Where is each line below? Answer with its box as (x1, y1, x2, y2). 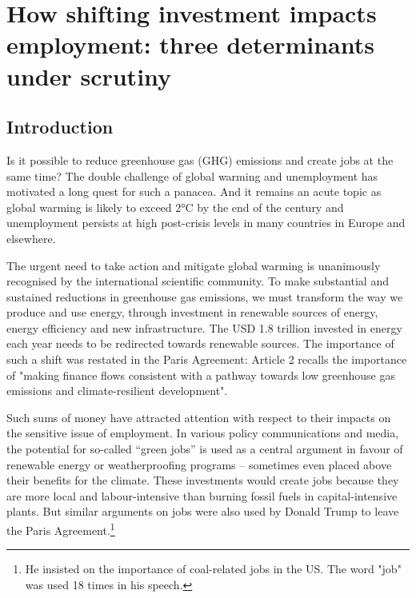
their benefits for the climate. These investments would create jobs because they (6, 472, 399, 488)
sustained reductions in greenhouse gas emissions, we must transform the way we (6, 288, 403, 305)
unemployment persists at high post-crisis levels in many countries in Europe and (6, 214, 406, 231)
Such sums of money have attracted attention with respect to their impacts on (6, 409, 391, 425)
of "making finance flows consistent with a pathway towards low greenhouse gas (6, 366, 396, 383)
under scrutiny (6, 59, 172, 92)
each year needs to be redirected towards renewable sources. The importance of (6, 335, 394, 352)
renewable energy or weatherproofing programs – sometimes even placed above (6, 456, 392, 472)
